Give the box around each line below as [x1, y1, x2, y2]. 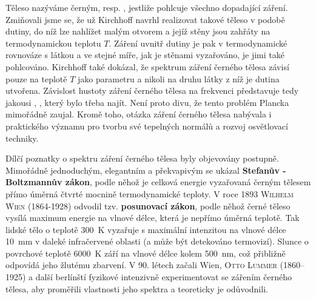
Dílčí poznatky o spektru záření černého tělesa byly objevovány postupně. [5, 152, 279, 165]
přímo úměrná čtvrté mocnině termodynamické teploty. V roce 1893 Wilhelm [5, 187, 294, 200]
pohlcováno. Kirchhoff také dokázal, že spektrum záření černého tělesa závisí [5, 60, 289, 73]
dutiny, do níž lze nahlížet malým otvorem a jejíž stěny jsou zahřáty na [5, 25, 271, 38]
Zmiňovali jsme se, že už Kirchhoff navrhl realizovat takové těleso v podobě [5, 13, 285, 25]
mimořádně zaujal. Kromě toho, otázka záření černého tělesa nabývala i [5, 108, 272, 120]
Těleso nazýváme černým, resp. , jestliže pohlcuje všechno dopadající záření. [5, 1, 288, 13]
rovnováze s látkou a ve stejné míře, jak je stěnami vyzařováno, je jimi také [5, 48, 284, 61]
